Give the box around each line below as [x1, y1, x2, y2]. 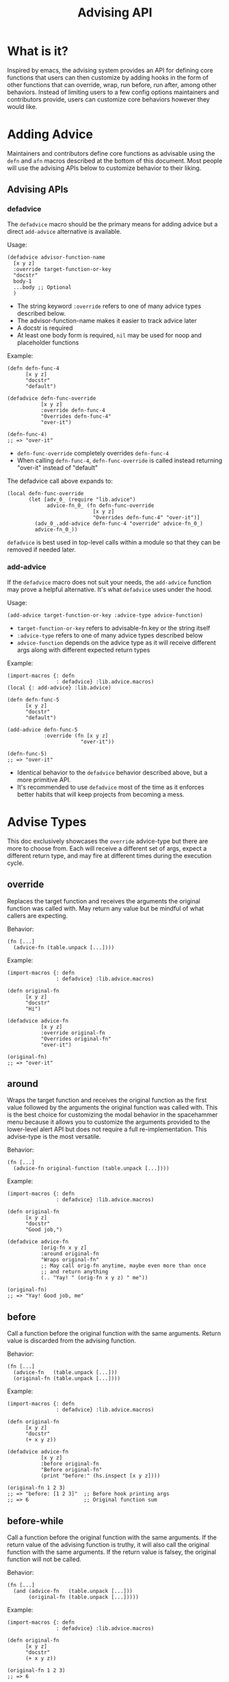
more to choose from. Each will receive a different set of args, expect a [7, 844, 207, 852]
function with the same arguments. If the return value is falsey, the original [7, 1548, 217, 1556]
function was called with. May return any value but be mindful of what [7, 904, 204, 912]
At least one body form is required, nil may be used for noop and [16, 331, 202, 339]
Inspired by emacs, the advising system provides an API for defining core [7, 66, 213, 74]
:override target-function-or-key [13, 265, 111, 272]
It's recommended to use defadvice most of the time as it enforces [16, 783, 205, 791]
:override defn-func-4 [40, 407, 106, 414]
